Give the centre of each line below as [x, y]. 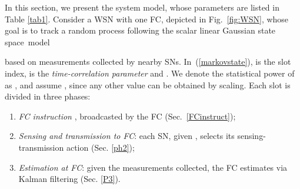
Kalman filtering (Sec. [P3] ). [69, 179]
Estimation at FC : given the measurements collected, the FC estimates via [153, 167]
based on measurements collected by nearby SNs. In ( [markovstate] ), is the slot [148, 62]
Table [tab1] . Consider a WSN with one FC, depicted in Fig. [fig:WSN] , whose [147, 19]
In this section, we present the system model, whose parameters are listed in [142, 7]
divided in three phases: [48, 96]
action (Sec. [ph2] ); [100, 147]
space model [27, 42]
